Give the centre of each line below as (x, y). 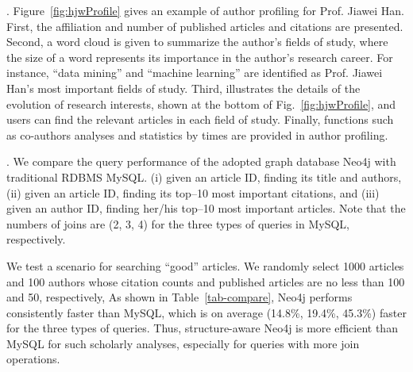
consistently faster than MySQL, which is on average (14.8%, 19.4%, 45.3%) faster (206, 312)
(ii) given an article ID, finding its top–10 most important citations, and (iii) (193, 192)
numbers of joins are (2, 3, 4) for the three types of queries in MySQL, (178, 223)
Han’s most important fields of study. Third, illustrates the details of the (183, 88)
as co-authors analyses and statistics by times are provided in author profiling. (197, 134)
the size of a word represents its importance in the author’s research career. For (200, 57)
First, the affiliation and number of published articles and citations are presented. (205, 26)
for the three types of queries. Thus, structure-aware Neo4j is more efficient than (202, 328)
